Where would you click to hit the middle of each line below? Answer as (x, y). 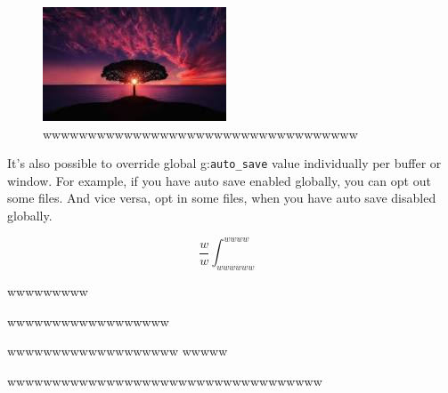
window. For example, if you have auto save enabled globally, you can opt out (219, 180)
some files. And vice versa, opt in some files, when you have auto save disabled (222, 198)
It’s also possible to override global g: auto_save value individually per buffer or (224, 163)
